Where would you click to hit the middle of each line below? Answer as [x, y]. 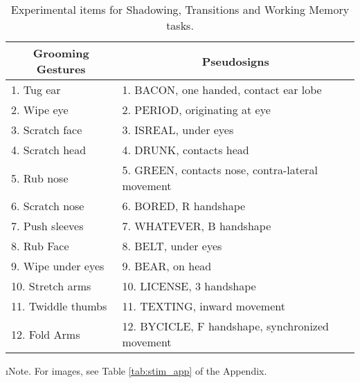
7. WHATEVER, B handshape [197, 226]
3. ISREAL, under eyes [178, 130]
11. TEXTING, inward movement [204, 306]
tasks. [180, 25]
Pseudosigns [235, 61]
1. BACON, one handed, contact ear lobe [222, 90]
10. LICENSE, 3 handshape [189, 286]
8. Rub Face [40, 246]
